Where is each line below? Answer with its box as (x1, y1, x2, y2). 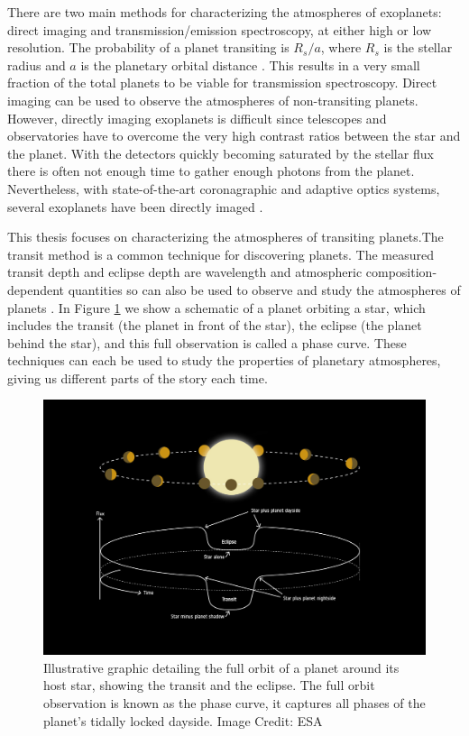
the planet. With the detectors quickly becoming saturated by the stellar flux (7, 143, 434, 162)
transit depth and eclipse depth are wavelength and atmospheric (7, 262, 363, 281)
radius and (7, 55, 66, 74)
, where (320, 38, 362, 57)
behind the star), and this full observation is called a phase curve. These (7, 333, 407, 352)
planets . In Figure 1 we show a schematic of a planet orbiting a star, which (7, 298, 426, 317)
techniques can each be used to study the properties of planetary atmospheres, (7, 351, 441, 370)
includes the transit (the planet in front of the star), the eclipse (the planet (7, 316, 422, 335)
